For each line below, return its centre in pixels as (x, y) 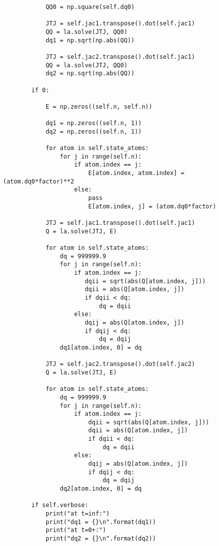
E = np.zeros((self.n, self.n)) (99, 106)
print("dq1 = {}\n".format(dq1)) (101, 522)
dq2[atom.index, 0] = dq (101, 489)
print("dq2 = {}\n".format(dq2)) (101, 539)
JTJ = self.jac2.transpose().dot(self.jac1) (120, 57)
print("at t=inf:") (77, 514)
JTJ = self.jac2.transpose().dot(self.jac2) (120, 364)
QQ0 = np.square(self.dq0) (90, 7)
